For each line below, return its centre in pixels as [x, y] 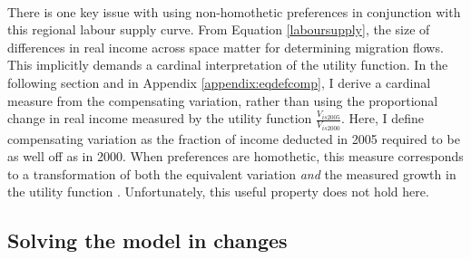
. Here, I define [383, 118]
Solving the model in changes [147, 240]
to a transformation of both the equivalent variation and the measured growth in [232, 173]
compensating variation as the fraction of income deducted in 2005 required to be [234, 138]
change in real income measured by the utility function [160, 118]
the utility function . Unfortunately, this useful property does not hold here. [218, 192]
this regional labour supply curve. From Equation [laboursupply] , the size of [219, 29]
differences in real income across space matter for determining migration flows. [226, 47]
